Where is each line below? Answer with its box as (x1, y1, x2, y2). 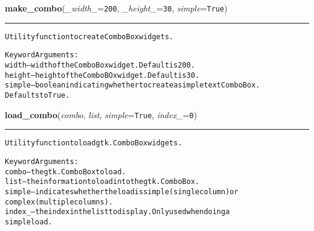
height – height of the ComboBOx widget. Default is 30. (5, 71, 200, 80)
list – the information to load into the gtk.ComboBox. (5, 177, 200, 186)
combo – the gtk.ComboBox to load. (5, 167, 126, 176)
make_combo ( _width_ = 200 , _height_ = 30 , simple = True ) (5, 2, 228, 14)
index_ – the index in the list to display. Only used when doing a (5, 207, 230, 217)
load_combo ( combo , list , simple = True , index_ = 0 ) (5, 108, 197, 121)
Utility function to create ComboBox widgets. (5, 32, 174, 41)
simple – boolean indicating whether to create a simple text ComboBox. (5, 81, 260, 90)
